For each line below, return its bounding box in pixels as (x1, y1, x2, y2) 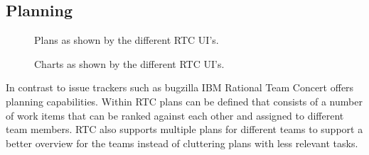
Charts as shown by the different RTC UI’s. (34, 56, 225, 71)
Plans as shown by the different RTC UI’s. (34, 33, 219, 47)
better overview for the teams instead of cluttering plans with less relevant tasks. (6, 135, 358, 150)
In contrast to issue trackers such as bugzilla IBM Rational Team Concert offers (6, 80, 354, 95)
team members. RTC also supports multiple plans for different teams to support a (6, 122, 363, 137)
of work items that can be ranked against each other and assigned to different (6, 108, 344, 122)
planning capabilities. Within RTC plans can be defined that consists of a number (6, 93, 363, 108)
